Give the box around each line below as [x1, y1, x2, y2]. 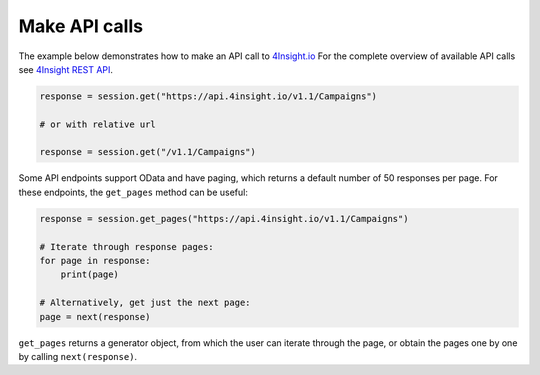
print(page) [60, 269, 120, 280]
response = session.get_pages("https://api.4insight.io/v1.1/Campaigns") [39, 213, 409, 224]
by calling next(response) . [18, 350, 138, 362]
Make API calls [18, 15, 144, 37]
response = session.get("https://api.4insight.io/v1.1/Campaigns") [39, 90, 378, 102]
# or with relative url [39, 118, 157, 130]
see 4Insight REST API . [18, 63, 114, 75]
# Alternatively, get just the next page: [39, 297, 251, 309]
